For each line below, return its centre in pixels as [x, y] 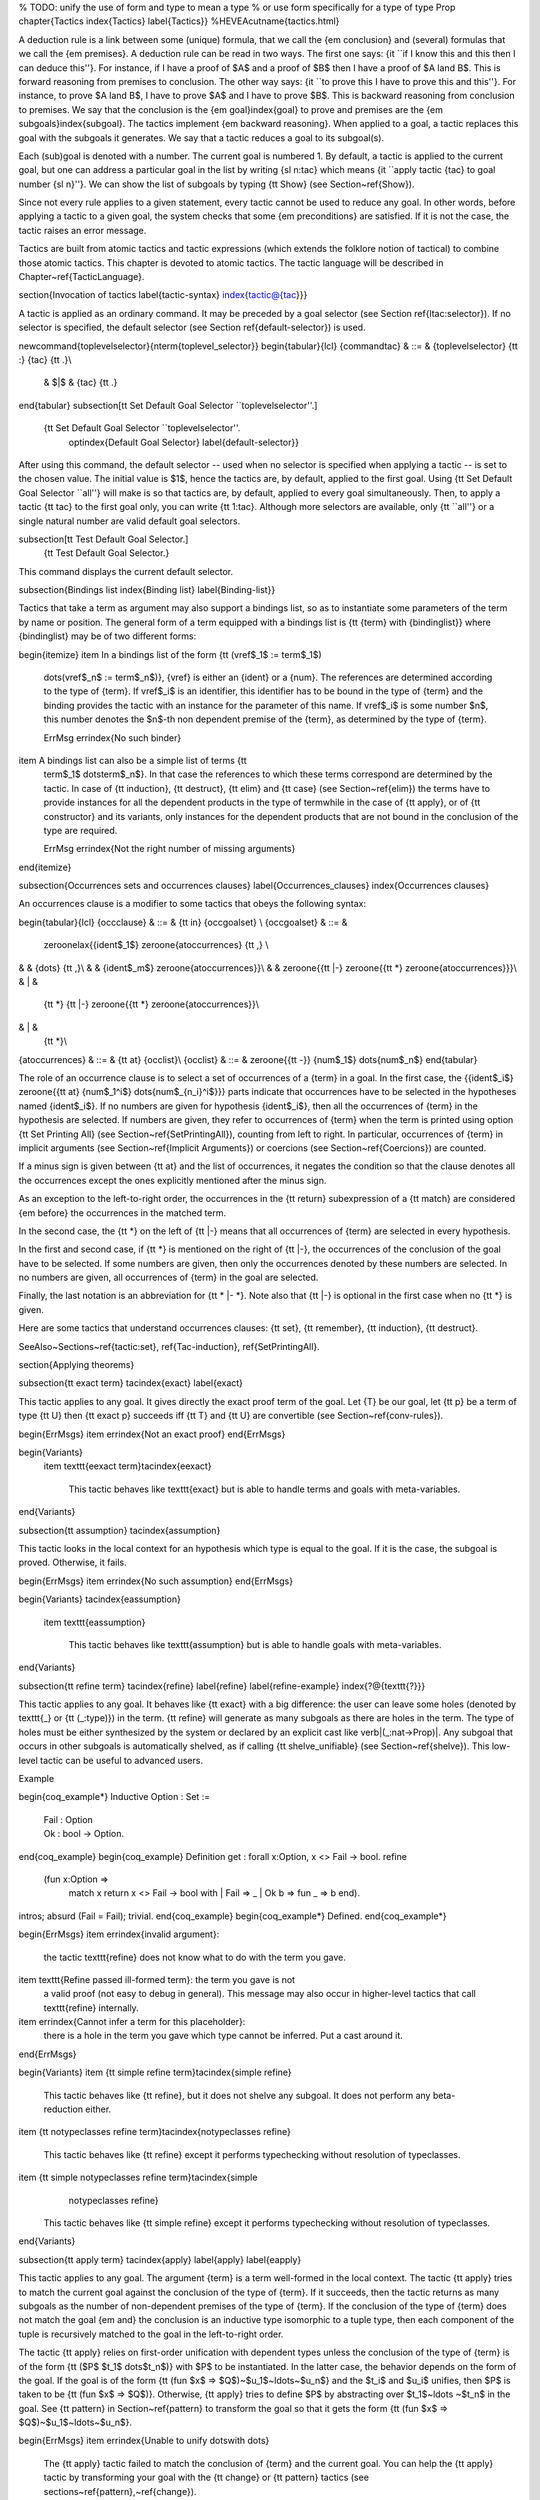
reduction [63, 2109]
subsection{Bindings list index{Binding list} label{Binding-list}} [147, 590]
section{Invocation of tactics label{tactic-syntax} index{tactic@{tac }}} [163, 295]
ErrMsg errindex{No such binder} [112, 737]
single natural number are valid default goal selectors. [129, 521]
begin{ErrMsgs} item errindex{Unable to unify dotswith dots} [144, 2441]
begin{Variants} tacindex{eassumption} [100, 1599]
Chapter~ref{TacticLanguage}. [81, 277]
